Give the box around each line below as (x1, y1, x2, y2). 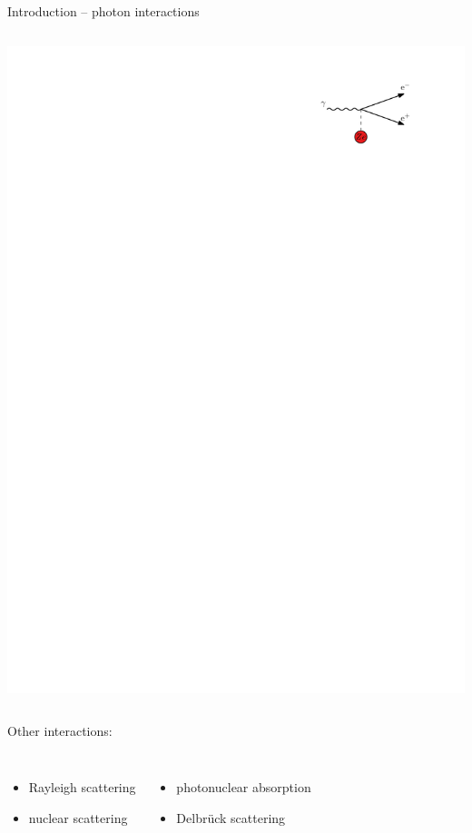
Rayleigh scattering (28, 777, 136, 796)
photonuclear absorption (176, 777, 311, 796)
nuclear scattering (28, 808, 128, 827)
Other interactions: (7, 721, 113, 740)
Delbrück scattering (176, 808, 286, 827)
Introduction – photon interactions (7, 2, 200, 20)
